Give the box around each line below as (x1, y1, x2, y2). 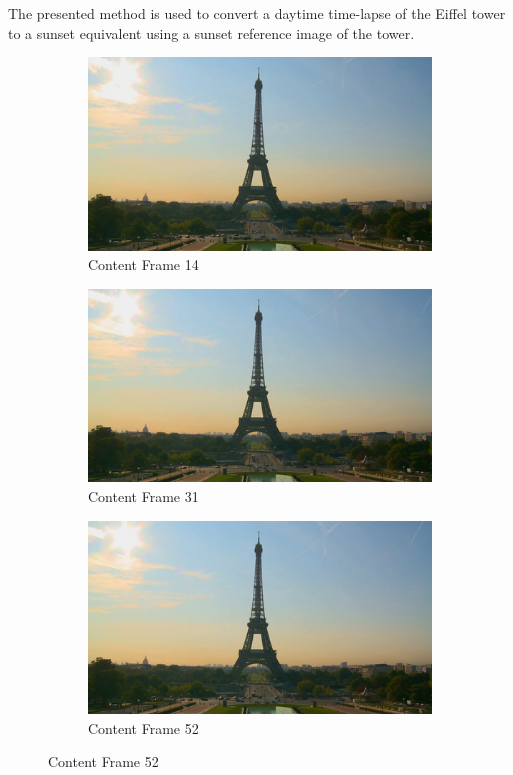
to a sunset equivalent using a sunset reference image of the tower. (8, 22, 415, 43)
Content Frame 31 (88, 485, 199, 506)
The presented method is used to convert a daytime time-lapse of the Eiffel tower (8, 3, 506, 23)
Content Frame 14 (88, 254, 199, 275)
